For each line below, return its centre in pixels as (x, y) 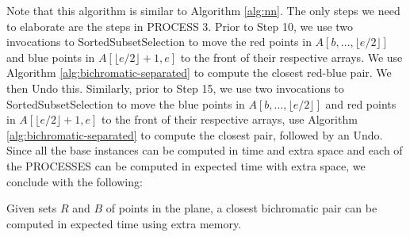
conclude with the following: (75, 181)
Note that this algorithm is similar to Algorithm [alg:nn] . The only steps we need (203, 10)
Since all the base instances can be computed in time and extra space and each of (205, 150)
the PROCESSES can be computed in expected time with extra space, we (186, 165)
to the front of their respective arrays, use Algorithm (230, 119)
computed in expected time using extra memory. (124, 223)
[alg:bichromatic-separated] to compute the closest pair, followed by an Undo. (195, 134)
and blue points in (51, 57)
